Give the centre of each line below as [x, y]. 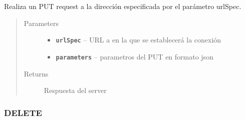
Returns [36, 73]
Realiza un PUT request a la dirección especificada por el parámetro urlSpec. [123, 6]
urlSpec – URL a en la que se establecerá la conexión [139, 40]
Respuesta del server [75, 90]
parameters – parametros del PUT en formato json [135, 56]
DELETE [23, 112]
